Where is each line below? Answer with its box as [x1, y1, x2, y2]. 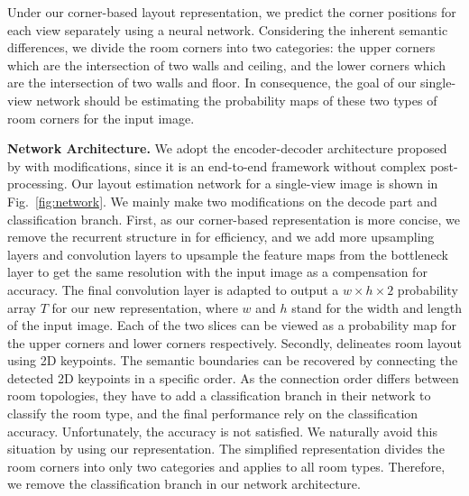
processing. [7, 174, 68, 193]
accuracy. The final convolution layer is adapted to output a [7, 280, 339, 299]
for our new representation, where [51, 298, 238, 317]
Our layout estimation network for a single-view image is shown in [71, 174, 438, 193]
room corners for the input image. [7, 108, 195, 127]
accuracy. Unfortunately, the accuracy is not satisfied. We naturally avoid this [7, 421, 437, 440]
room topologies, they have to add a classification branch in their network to [7, 386, 431, 405]
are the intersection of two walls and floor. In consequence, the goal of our [7, 73, 417, 92]
